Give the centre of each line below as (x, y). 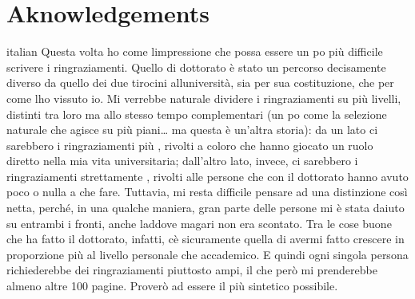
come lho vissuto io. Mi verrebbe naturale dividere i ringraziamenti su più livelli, (204, 98)
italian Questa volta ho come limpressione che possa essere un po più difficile (195, 51)
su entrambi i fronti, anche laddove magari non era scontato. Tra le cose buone (199, 223)
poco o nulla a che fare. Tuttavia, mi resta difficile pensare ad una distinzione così (207, 192)
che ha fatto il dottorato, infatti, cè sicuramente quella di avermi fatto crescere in (206, 239)
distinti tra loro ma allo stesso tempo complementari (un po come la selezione (197, 114)
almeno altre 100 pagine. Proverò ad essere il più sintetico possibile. (172, 286)
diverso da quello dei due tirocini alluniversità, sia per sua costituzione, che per (200, 83)
